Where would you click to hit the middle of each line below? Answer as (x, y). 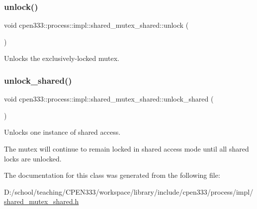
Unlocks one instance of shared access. (62, 132)
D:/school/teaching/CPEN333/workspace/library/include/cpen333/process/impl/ (129, 191)
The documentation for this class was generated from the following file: (112, 175)
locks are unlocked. (33, 158)
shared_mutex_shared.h (42, 201)
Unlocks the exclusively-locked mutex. (62, 58)
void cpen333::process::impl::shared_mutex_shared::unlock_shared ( (109, 99)
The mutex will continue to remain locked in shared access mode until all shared (127, 149)
